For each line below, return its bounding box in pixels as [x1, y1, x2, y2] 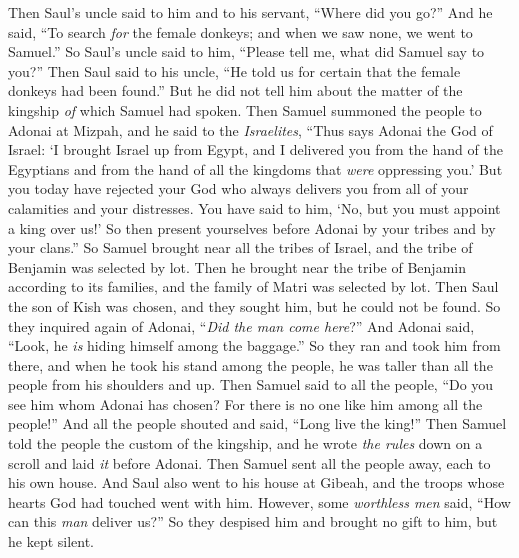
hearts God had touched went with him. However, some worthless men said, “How [8, 491, 511, 512]
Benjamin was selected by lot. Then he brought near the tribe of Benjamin [8, 256, 466, 277]
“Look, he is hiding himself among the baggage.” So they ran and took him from [8, 335, 501, 356]
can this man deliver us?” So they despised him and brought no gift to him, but [8, 511, 498, 532]
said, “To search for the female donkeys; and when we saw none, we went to [8, 21, 473, 42]
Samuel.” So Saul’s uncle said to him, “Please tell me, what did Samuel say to [8, 41, 485, 62]
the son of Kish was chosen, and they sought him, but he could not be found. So [8, 295, 501, 316]
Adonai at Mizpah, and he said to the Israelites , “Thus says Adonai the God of [8, 119, 493, 140]
